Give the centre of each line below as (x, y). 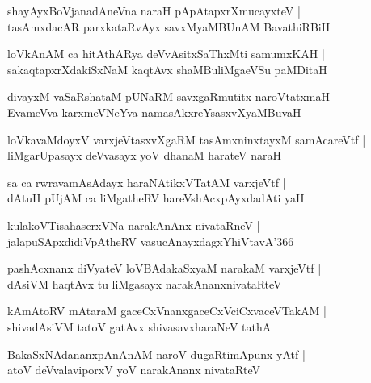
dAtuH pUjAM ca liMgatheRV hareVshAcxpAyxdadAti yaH (156, 198)
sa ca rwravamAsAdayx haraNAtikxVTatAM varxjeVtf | (147, 182)
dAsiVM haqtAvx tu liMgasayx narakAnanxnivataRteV (145, 283)
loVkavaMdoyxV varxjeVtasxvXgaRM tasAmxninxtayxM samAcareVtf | (187, 139)
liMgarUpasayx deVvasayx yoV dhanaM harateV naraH (145, 155)
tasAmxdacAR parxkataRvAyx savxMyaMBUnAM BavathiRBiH (169, 26)
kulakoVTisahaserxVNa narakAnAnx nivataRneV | (134, 225)
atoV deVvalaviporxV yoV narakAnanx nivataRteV (134, 370)
